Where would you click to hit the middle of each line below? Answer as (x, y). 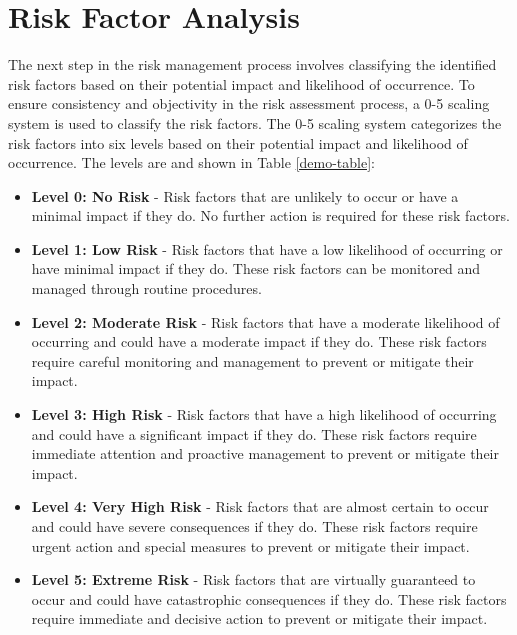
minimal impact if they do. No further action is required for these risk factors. (270, 215)
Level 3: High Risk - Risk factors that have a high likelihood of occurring (264, 414)
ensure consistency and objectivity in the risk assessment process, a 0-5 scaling (249, 103)
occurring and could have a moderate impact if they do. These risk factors (259, 341)
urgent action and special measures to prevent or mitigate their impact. (250, 545)
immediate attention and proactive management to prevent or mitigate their (265, 453)
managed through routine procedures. (146, 288)
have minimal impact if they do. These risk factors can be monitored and (256, 268)
